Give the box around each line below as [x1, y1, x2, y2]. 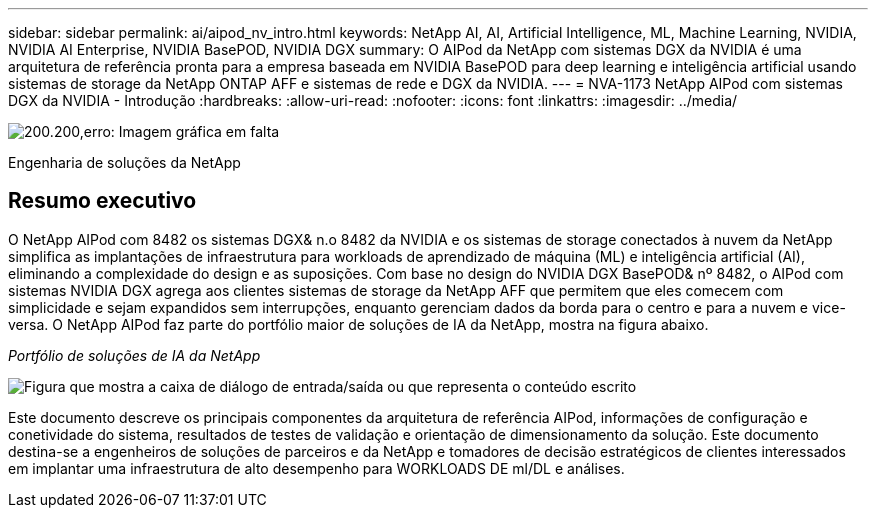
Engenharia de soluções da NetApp [8, 154, 241, 171]
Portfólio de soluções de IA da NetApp [8, 346, 261, 364]
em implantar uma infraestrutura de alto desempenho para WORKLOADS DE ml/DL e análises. [8, 459, 625, 477]
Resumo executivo [8, 188, 197, 214]
